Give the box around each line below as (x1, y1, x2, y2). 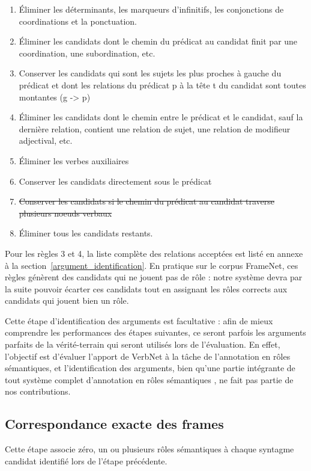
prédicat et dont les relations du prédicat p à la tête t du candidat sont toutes (19, 78, 306, 91)
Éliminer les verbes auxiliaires (19, 154, 129, 167)
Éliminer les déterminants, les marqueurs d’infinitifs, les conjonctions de (19, 3, 284, 15)
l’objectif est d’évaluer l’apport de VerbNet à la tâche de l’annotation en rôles (5, 349, 291, 362)
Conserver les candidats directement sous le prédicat (19, 174, 212, 187)
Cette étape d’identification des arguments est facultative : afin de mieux (5, 314, 273, 327)
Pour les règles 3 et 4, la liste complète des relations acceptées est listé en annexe (5, 247, 303, 259)
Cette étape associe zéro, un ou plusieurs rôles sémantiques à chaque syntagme (5, 443, 294, 455)
